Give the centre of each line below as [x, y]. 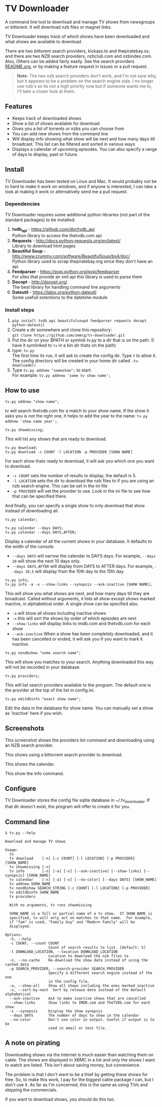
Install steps [20, 310]
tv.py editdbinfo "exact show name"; [43, 699]
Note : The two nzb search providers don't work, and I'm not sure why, [87, 76]
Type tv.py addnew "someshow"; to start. [52, 370]
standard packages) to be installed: [40, 220]
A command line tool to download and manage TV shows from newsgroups [80, 22]
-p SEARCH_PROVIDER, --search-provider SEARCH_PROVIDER [67, 969]
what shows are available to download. [44, 41]
